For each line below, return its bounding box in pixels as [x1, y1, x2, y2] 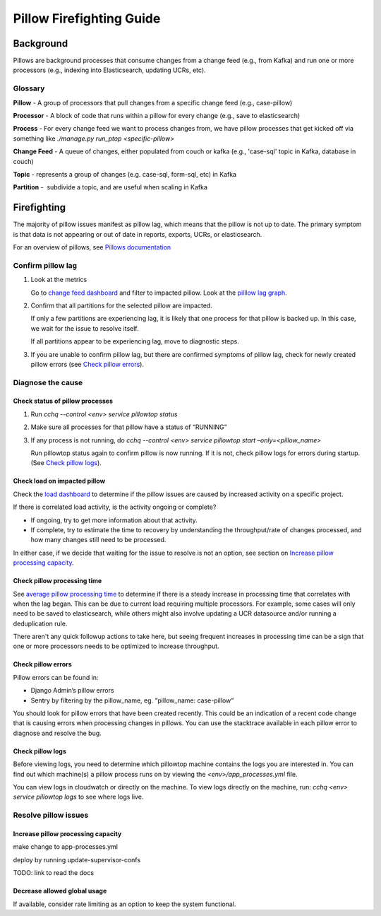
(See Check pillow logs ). [30, 459, 102, 467]
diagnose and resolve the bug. [13, 729, 102, 737]
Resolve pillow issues [13, 810, 89, 820]
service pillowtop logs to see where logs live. [13, 792, 144, 801]
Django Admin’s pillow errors [30, 686, 114, 695]
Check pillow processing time [13, 577, 102, 585]
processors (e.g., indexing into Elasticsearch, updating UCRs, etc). [13, 66, 206, 74]
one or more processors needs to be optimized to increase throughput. [13, 642, 219, 650]
